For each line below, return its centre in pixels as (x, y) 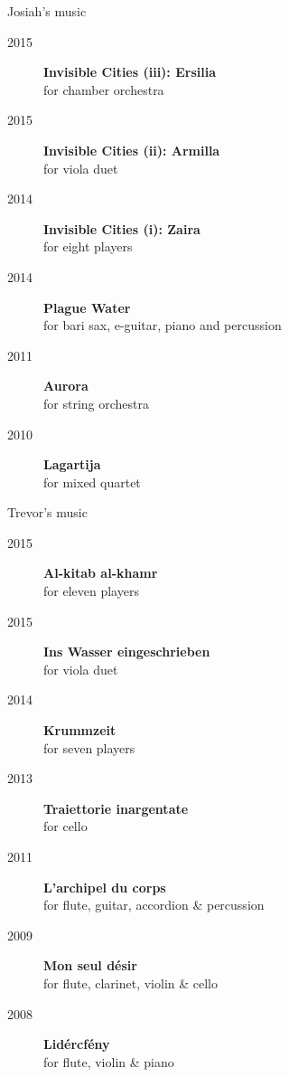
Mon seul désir (90, 965)
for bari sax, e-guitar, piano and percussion (163, 325)
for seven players (89, 747)
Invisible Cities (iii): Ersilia (130, 72)
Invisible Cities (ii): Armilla (132, 150)
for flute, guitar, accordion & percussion (154, 905)
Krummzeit (80, 730)
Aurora (66, 386)
